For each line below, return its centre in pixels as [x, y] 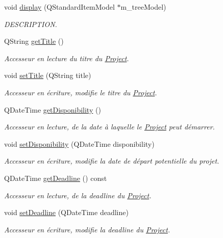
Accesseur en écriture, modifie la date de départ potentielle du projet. [112, 161]
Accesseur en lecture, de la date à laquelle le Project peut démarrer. [109, 127]
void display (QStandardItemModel [59, 7]
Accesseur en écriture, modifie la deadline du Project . [87, 229]
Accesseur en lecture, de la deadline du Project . [78, 195]
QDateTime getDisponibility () [53, 109]
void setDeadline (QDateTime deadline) [66, 212]
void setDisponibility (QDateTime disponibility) [79, 143]
